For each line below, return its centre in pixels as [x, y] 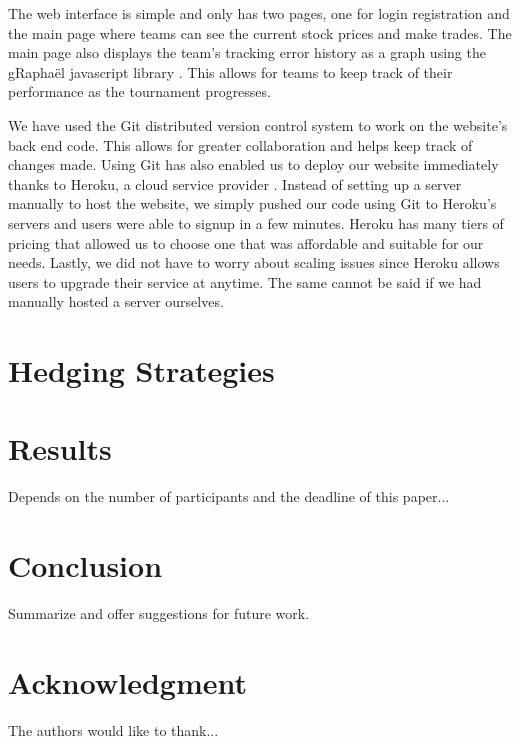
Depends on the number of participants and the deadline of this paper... [229, 496]
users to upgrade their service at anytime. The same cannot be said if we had [245, 281]
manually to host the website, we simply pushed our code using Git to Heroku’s [252, 203]
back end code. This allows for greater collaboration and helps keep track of [240, 144]
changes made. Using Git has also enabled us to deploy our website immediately [253, 164]
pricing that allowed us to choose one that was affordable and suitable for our [246, 242]
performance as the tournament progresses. [139, 91]
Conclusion [85, 565]
